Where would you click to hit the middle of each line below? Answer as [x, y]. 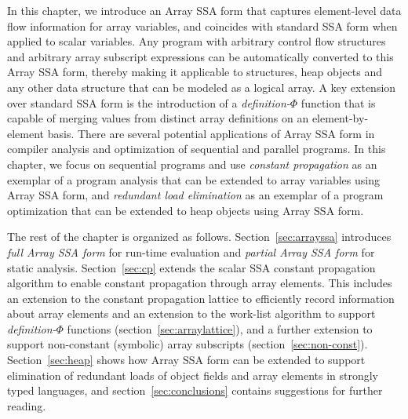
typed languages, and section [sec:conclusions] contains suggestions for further [195, 390]
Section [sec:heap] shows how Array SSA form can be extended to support [186, 360]
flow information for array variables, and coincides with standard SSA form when [202, 26]
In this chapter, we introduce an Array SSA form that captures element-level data [204, 10]
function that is [338, 102]
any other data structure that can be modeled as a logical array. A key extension [202, 87]
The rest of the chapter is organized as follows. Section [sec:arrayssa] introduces [199, 237]
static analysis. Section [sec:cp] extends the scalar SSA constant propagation [191, 267]
